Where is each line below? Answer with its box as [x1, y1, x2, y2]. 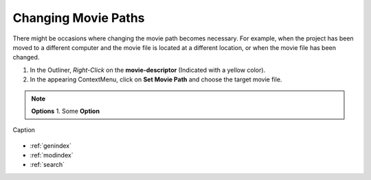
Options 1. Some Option [31, 107, 100, 115]
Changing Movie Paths [12, 10, 145, 25]
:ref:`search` [30, 161, 65, 169]
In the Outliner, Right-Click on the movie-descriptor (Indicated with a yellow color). [30, 66, 266, 74]
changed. [12, 53, 40, 62]
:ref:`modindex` [30, 151, 74, 159]
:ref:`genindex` [30, 141, 72, 150]
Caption [12, 126, 36, 134]
